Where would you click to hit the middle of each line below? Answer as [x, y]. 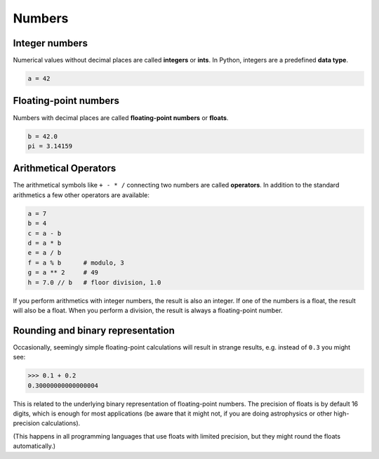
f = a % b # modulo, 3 [76, 262]
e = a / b [45, 253]
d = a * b [45, 243]
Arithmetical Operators [65, 168]
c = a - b [45, 233]
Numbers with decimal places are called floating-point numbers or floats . [121, 118]
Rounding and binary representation [94, 330]
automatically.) [34, 446]
